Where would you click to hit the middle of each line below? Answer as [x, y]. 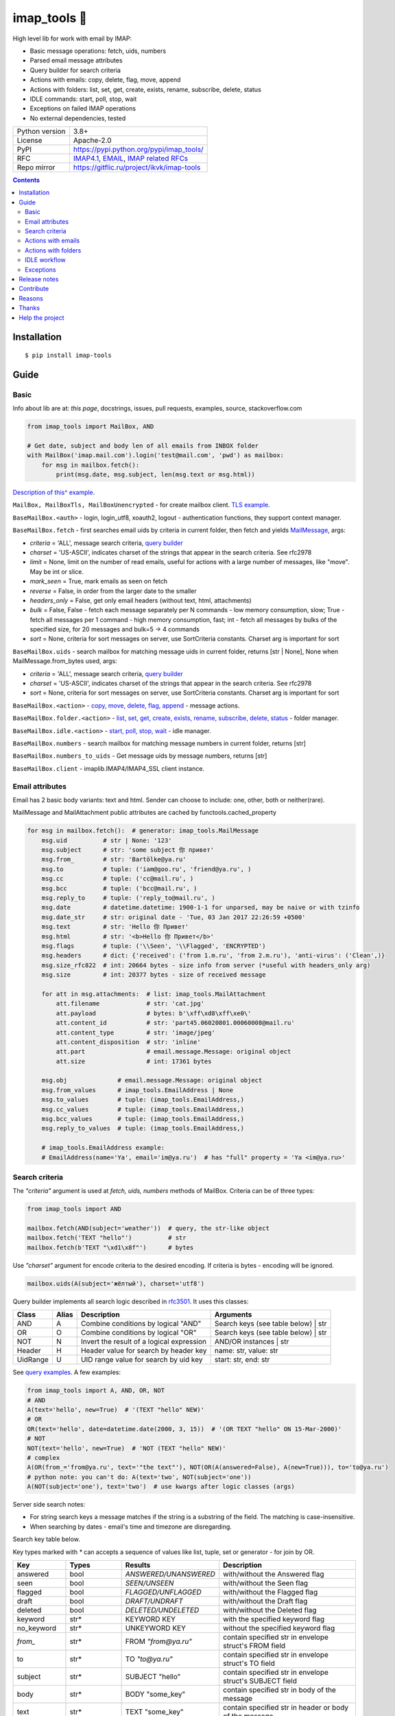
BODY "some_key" [155, 1694]
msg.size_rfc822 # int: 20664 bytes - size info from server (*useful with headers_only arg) [206, 965]
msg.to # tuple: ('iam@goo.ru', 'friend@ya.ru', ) [146, 869]
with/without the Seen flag [266, 1584]
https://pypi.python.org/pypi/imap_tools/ [138, 150]
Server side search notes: [49, 1505]
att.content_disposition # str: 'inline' [129, 1042]
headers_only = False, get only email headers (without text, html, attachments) [141, 600]
